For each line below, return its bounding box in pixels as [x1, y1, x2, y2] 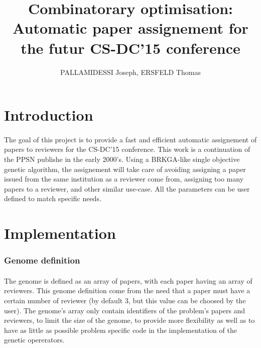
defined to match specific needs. [4, 193, 101, 204]
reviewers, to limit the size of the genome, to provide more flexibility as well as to [4, 315, 255, 325]
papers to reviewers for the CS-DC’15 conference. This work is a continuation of [4, 144, 250, 154]
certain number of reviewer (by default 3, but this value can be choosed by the [4, 295, 246, 306]
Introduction [4, 105, 93, 125]
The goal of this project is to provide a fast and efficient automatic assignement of [4, 134, 257, 144]
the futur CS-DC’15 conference [21, 37, 240, 58]
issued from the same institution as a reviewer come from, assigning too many [4, 173, 244, 184]
